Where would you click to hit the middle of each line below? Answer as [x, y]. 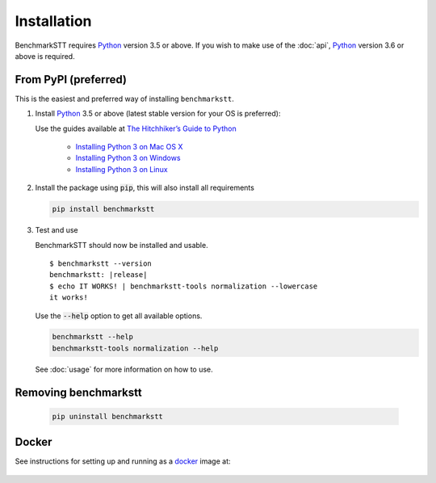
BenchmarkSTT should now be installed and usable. [122, 245]
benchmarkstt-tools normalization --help [135, 348]
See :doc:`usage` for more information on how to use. [124, 369]
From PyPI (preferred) [71, 80]
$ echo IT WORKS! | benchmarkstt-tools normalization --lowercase [184, 286]
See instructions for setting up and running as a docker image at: [123, 461]
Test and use [57, 230]
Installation [53, 21]
